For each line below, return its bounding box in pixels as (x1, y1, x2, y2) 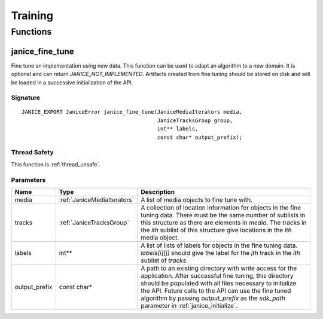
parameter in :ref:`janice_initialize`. (141, 301, 238, 309)
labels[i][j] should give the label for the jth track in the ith (141, 248, 300, 257)
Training (11, 9, 54, 22)
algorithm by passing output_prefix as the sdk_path (141, 294, 285, 302)
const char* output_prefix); (157, 133, 243, 141)
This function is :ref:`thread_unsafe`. (11, 160, 101, 168)
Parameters (11, 175, 46, 184)
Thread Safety (11, 148, 54, 157)
